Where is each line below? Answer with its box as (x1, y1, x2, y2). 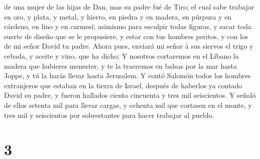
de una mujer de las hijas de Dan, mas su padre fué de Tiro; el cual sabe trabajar (4, 2, 254, 12)
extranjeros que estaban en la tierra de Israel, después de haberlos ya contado (4, 80, 242, 90)
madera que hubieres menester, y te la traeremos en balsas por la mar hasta (4, 60, 237, 71)
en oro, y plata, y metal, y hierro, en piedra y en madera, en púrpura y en (4, 11, 232, 22)
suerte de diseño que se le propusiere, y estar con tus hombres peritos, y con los (4, 31, 248, 41)
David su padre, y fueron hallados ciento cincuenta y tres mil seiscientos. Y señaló (4, 90, 256, 100)
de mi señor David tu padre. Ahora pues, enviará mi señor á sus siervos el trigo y (4, 41, 253, 51)
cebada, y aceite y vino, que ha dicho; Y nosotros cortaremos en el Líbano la (4, 50, 239, 61)
